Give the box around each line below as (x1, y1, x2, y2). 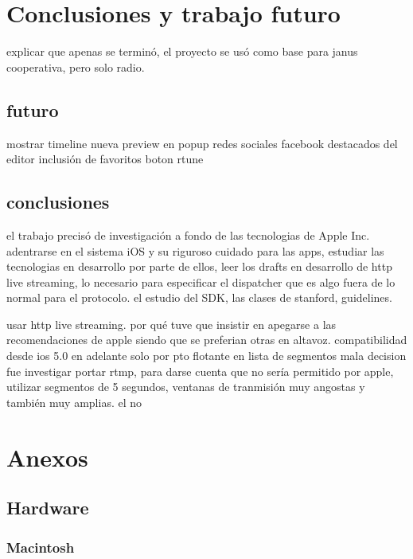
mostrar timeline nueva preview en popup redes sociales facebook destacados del (6, 135, 398, 151)
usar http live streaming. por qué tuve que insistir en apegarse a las (6, 315, 337, 332)
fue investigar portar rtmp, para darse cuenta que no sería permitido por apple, (6, 362, 394, 379)
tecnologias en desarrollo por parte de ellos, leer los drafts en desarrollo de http (6, 258, 392, 275)
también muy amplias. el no (6, 393, 142, 410)
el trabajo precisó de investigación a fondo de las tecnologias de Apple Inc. (6, 226, 370, 243)
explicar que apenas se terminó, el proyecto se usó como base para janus (6, 43, 358, 60)
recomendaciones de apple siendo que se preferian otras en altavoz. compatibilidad (6, 331, 407, 348)
